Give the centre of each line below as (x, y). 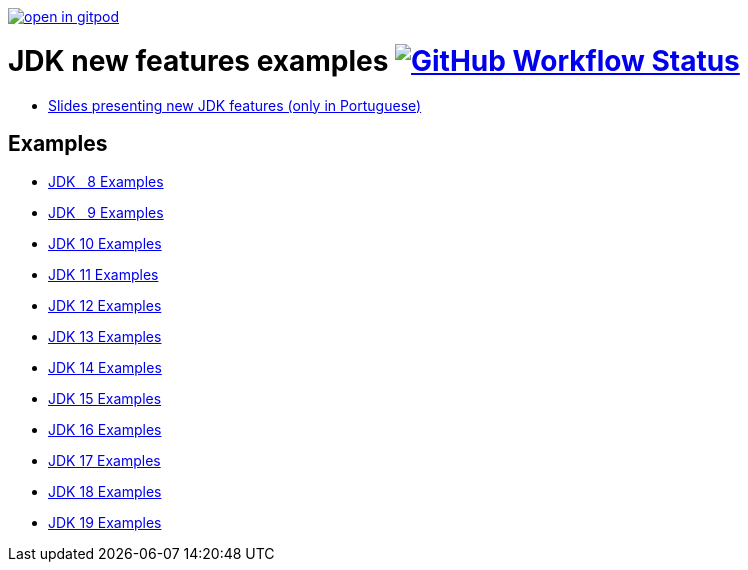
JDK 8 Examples (106, 182)
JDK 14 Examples (105, 368)
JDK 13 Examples (105, 337)
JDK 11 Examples (103, 275)
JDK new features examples (198, 60)
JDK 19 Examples (105, 523)
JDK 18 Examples (105, 492)
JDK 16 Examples (105, 430)
